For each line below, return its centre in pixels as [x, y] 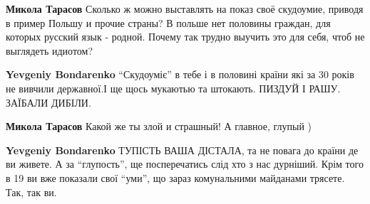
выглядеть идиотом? [50, 50]
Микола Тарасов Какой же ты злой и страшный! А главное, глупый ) [159, 126]
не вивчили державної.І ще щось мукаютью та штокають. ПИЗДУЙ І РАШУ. [173, 88]
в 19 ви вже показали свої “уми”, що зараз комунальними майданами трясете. [175, 177]
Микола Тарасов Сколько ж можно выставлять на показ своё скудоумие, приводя [185, 9]
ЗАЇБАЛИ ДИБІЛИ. [48, 102]
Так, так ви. [31, 192]
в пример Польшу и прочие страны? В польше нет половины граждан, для [168, 22]
